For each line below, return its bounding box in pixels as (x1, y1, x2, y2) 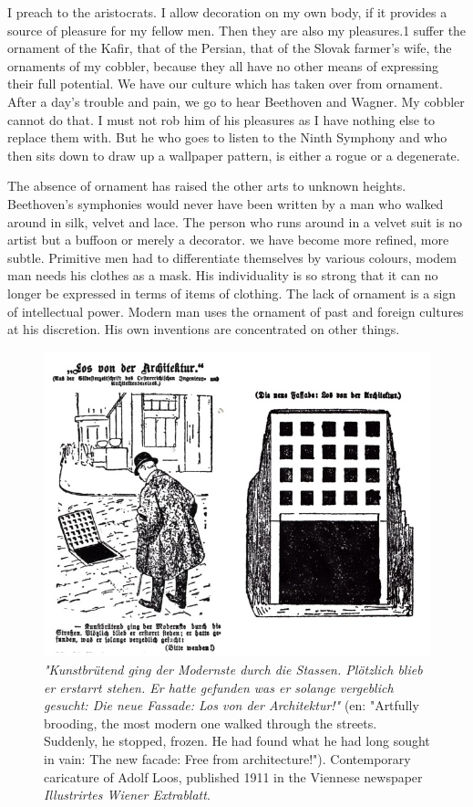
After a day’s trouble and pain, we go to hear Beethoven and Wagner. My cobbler (7, 91, 465, 110)
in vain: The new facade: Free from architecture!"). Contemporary (44, 749, 411, 768)
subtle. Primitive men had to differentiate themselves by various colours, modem (7, 247, 458, 267)
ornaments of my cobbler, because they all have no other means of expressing (7, 56, 439, 75)
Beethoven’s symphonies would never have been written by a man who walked (7, 194, 444, 213)
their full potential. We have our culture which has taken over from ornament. (7, 74, 443, 93)
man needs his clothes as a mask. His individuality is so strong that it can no (7, 266, 438, 285)
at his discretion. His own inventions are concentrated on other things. (7, 320, 400, 339)
